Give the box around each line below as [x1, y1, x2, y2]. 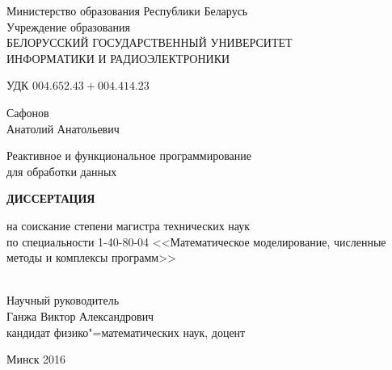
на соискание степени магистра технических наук [6, 217, 251, 233]
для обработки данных [6, 162, 117, 179]
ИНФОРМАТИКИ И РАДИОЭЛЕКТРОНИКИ [6, 49, 230, 66]
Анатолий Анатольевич [6, 120, 120, 137]
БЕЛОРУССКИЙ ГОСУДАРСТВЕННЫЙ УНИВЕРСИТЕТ [6, 34, 293, 51]
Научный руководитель [6, 292, 120, 309]
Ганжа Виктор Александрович [6, 307, 154, 324]
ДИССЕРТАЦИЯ [6, 190, 95, 207]
